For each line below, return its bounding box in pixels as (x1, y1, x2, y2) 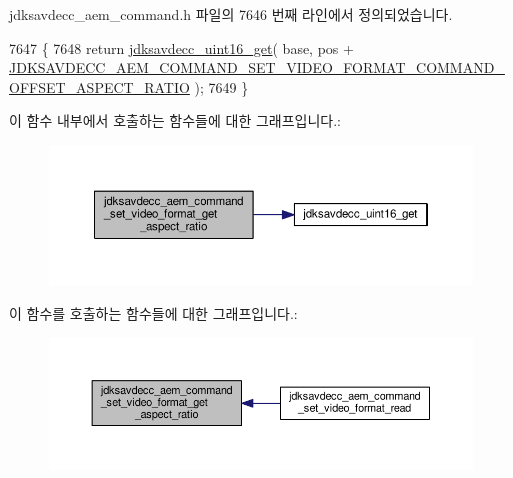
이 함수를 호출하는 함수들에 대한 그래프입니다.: (9, 302, 298, 323)
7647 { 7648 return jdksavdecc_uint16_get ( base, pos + (9, 37, 354, 58)
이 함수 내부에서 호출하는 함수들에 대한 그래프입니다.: (9, 110, 341, 131)
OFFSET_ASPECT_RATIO (9, 76, 190, 97)
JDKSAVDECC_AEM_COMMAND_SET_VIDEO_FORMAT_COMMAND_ (9, 57, 505, 78)
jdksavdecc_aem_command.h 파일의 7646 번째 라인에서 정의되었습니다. (9, 4, 453, 24)
